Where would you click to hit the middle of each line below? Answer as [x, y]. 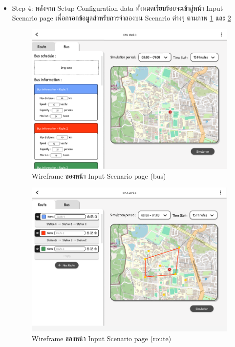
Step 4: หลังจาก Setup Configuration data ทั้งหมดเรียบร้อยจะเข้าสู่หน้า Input [117, 8]
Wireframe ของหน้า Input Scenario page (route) [101, 338]
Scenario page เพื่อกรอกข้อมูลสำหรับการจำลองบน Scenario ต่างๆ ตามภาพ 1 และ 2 [121, 17]
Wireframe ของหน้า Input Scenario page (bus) [99, 175]
